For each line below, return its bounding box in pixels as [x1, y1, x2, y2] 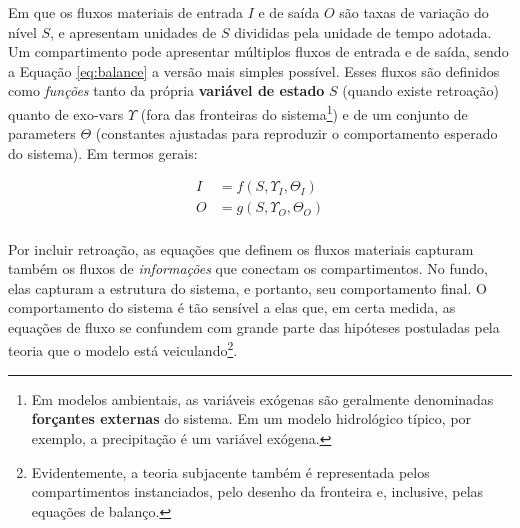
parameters [8, 123, 76, 144]
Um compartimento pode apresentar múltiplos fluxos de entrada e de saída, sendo [8, 41, 509, 62]
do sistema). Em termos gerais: [8, 142, 198, 163]
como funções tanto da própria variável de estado [8, 80, 325, 101]
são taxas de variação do [339, 2, 489, 22]
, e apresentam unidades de [50, 21, 217, 42]
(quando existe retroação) [342, 80, 499, 101]
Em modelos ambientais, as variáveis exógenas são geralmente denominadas [31, 388, 494, 409]
